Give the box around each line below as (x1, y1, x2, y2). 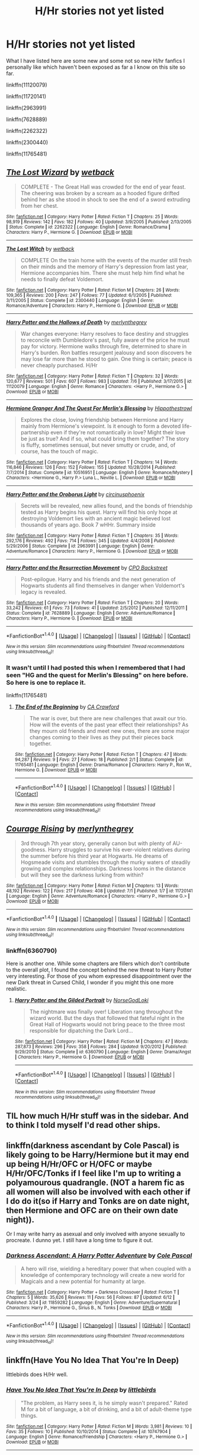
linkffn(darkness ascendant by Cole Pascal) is (6, 1141, 179, 1151)
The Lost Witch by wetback (6, 245, 75, 252)
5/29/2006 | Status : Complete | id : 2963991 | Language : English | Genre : (6, 543, 155, 549)
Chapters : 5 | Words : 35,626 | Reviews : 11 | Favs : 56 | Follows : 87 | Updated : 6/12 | (6, 1294, 175, 1300)
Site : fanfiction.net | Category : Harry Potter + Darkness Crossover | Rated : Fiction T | (6, 1289, 179, 1295)
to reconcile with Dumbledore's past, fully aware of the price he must (20, 336, 190, 344)
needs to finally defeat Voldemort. (20, 275, 104, 282)
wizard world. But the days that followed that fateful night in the (29, 1015, 185, 1022)
